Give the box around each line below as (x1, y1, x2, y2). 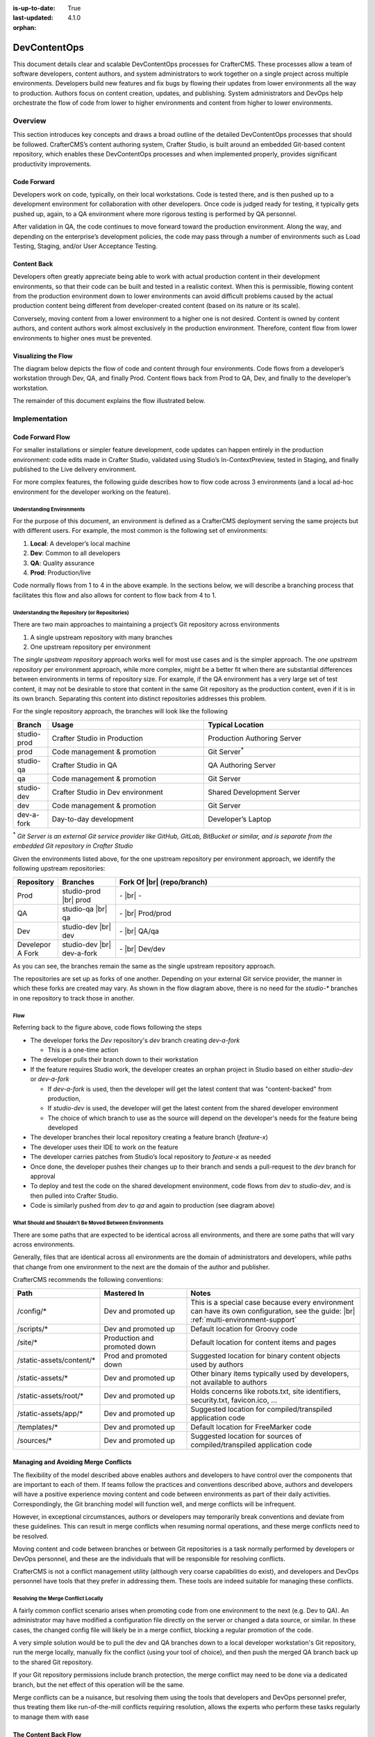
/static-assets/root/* (17, 1390, 84, 1400)
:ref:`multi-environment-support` (190, 1315, 297, 1324)
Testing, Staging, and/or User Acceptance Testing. (12, 242, 158, 250)
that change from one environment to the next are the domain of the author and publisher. (12, 1262, 270, 1271)
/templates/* (17, 1422, 58, 1431)
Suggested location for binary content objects (190, 1351, 340, 1360)
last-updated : (12, 14, 53, 22)
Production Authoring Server (208, 733, 302, 743)
